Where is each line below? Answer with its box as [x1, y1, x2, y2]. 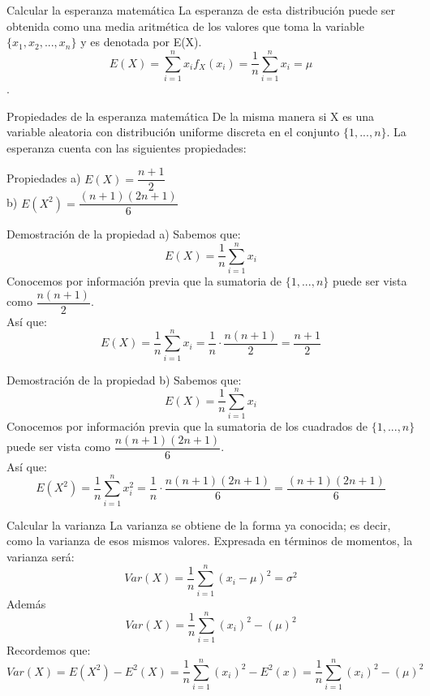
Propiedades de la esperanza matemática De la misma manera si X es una [6, 107, 375, 124]
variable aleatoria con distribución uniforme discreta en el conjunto [6, 123, 340, 140]
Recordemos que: [6, 642, 91, 659]
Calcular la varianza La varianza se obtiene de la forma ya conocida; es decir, [6, 516, 391, 533]
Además [6, 595, 46, 612]
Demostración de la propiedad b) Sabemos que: [6, 371, 242, 388]
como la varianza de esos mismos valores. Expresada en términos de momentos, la [6, 532, 413, 549]
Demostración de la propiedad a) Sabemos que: [6, 226, 241, 243]
